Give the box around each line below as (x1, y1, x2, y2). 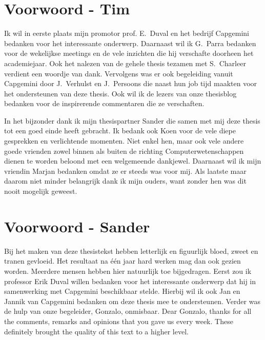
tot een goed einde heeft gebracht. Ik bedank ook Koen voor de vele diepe (4, 125, 236, 136)
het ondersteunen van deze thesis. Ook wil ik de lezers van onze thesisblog (4, 88, 237, 98)
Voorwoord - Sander (4, 215, 150, 236)
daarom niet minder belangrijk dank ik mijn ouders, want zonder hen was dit (4, 175, 247, 186)
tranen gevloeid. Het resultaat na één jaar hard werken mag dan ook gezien (4, 255, 241, 266)
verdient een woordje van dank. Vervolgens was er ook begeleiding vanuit (4, 68, 233, 78)
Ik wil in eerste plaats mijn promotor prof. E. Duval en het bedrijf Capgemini (4, 28, 249, 38)
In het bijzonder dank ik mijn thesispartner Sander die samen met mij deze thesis (4, 115, 260, 126)
